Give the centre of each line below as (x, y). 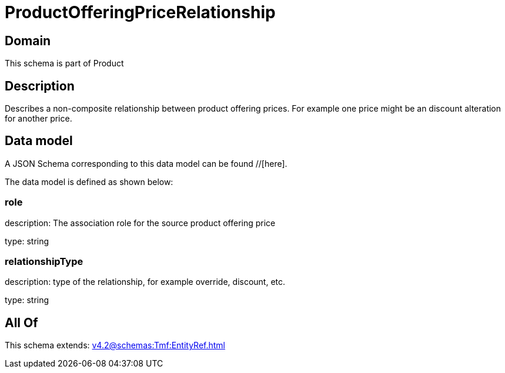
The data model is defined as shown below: (89, 182)
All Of (21, 322)
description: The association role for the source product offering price (140, 223)
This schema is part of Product (64, 63)
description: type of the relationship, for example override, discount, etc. (145, 282)
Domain (28, 41)
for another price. (39, 119)
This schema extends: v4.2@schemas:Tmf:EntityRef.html (115, 345)
